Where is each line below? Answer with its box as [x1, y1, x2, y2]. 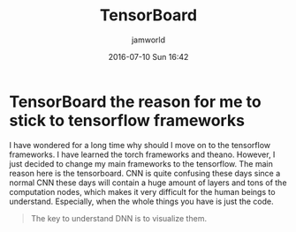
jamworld [131, 34, 166, 45]
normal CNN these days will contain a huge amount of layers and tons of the [9, 177, 287, 188]
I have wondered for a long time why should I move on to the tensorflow [9, 139, 271, 150]
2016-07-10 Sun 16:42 [108, 51, 189, 62]
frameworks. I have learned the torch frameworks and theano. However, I [9, 149, 276, 160]
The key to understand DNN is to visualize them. [30, 213, 208, 223]
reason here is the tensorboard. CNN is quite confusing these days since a [9, 168, 281, 178]
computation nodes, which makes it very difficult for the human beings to [9, 186, 276, 197]
